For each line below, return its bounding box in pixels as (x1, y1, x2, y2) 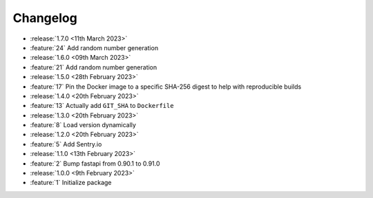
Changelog (12, 10, 77, 25)
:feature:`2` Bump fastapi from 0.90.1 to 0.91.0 (30, 159, 160, 168)
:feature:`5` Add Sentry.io (30, 140, 102, 148)
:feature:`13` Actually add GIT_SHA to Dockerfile (30, 102, 174, 110)
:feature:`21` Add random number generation (30, 63, 157, 71)
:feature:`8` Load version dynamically (30, 121, 136, 129)
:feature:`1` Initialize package (30, 179, 112, 187)
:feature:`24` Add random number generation (30, 43, 159, 52)
